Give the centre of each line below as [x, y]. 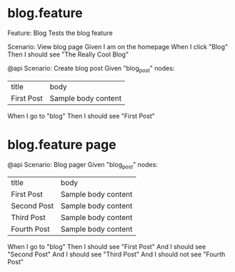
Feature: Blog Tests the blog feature [60, 33]
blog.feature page [62, 145]
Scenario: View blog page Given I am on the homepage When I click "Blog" [118, 46]
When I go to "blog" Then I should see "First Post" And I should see [107, 247]
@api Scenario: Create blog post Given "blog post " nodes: [91, 69]
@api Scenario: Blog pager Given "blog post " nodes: [83, 165]
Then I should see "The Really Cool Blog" [68, 54]
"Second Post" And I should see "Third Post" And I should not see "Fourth [116, 254]
